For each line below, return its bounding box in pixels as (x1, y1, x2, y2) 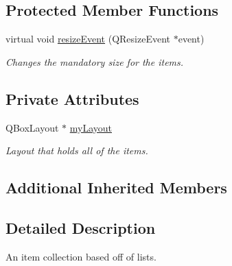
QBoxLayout (5, 120, 59, 134)
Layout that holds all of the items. (5, 143, 148, 158)
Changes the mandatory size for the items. (5, 54, 184, 69)
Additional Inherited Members (5, 177, 227, 198)
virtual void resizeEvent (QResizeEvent (5, 32, 170, 46)
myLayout (69, 120, 112, 134)
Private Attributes (5, 88, 139, 109)
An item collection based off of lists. (5, 249, 156, 263)
